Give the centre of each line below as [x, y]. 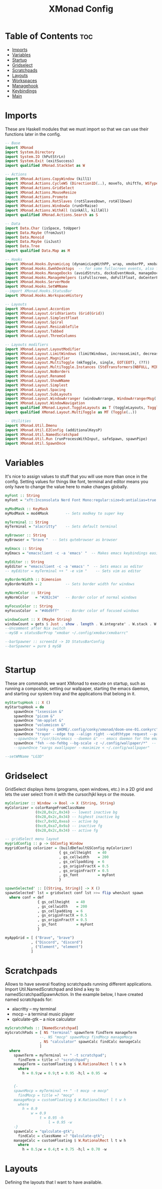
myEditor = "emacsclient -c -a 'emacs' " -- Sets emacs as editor [74, 566]
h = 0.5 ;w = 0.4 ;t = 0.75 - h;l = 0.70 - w [65, 1149]
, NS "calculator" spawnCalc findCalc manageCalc [90, 1042]
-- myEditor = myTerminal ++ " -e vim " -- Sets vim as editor [73, 571]
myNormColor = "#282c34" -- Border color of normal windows [71, 597]
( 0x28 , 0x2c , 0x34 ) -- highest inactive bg [77, 817]
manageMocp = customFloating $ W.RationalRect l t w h [70, 1100]
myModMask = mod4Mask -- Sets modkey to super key [64, 513]
